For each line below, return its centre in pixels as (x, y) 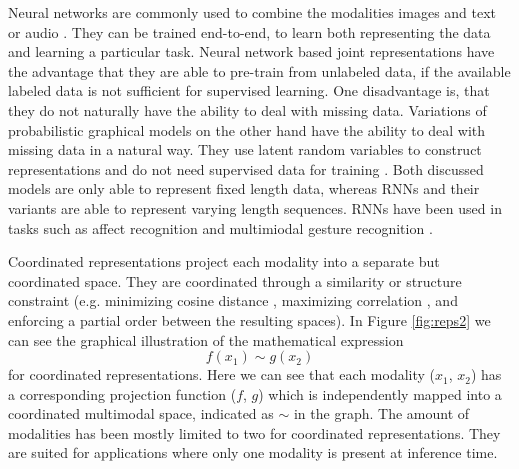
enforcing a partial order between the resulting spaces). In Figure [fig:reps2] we (249, 319)
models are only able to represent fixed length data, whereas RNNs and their (244, 188)
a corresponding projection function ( (122, 393)
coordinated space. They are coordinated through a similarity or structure (235, 280)
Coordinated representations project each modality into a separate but (224, 261)
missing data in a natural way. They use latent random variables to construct (245, 149)
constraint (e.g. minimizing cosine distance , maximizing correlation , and (233, 300)
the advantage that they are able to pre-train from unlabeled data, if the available (259, 70)
